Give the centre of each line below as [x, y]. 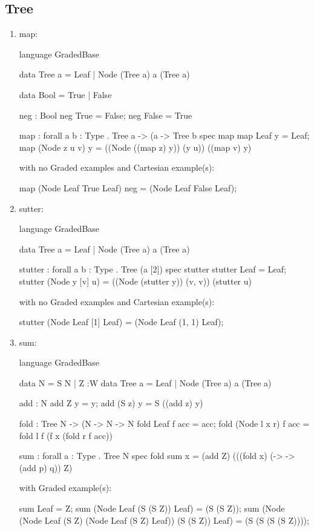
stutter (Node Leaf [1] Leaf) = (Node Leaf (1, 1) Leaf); [121, 322]
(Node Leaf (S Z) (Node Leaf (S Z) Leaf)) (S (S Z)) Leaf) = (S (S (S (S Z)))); [164, 520]
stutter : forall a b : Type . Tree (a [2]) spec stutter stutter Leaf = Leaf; [152, 269]
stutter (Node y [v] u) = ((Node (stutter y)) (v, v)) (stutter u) [135, 281]
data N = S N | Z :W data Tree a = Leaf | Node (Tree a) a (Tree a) [145, 382]
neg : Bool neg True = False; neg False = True [106, 115]
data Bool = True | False [65, 94]
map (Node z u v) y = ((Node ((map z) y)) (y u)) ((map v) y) [135, 147]
